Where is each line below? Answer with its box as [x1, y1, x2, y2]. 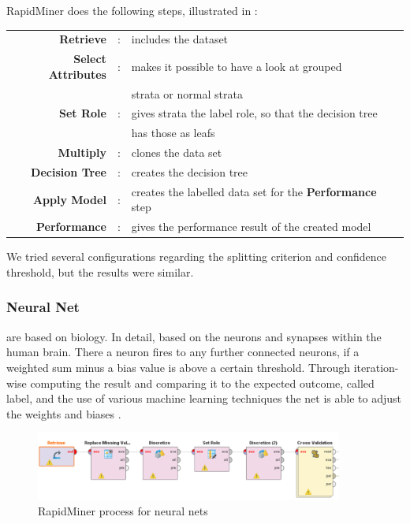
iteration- [353, 359, 399, 375]
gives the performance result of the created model [131, 218, 371, 235]
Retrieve [59, 31, 106, 47]
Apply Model [32, 191, 106, 207]
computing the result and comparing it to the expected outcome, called [30, 374, 375, 391]
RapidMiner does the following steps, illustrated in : [6, 2, 258, 18]
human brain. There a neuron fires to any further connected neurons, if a [6, 344, 360, 360]
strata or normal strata [131, 85, 243, 102]
